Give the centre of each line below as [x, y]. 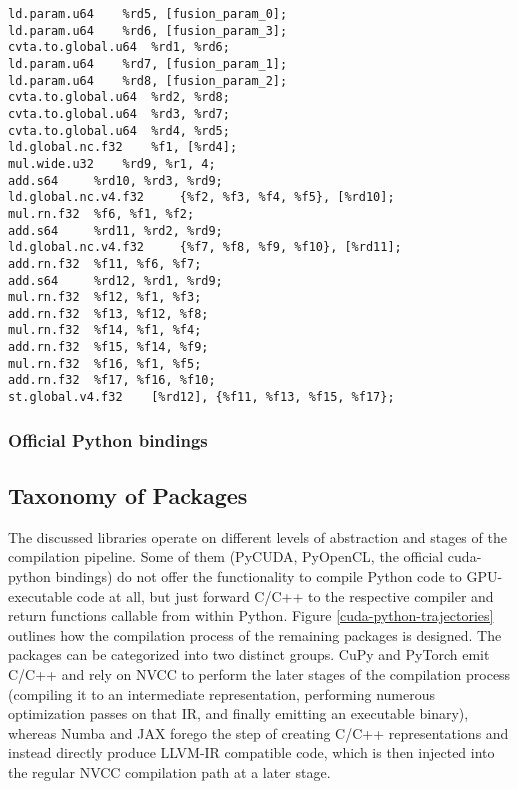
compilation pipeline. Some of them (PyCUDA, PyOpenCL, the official [226, 556]
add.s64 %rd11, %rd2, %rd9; [115, 230]
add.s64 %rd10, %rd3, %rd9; [115, 180]
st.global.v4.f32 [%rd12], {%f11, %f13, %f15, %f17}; [201, 397]
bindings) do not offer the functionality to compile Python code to [258, 575]
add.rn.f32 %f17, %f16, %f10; [112, 380]
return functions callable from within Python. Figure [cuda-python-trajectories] [251, 615]
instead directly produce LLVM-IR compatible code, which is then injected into [251, 752]
